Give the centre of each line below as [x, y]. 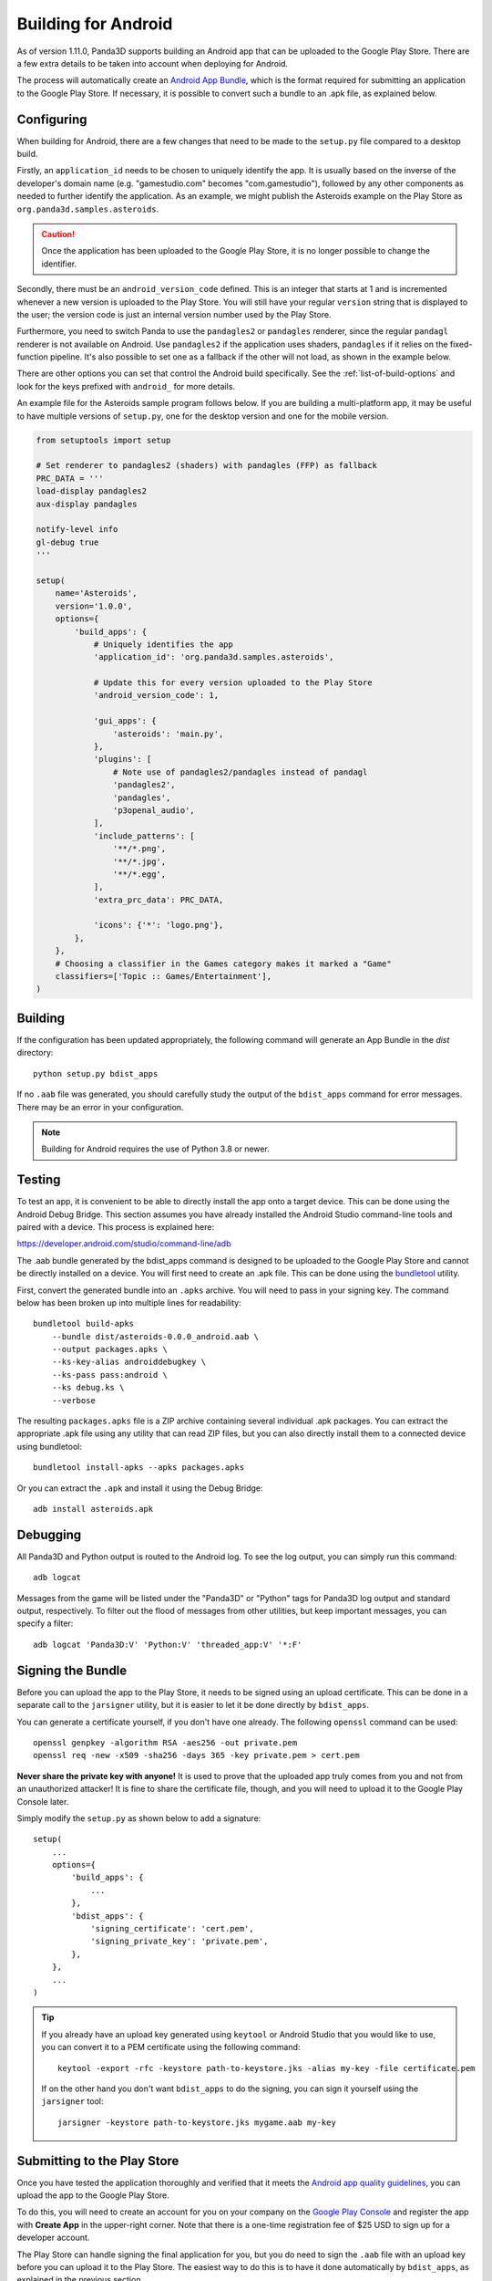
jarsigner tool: [72, 2101]
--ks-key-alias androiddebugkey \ [129, 1362]
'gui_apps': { [125, 721]
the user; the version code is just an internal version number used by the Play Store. [174, 314]
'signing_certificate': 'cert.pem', [172, 1929]
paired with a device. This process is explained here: [115, 1226]
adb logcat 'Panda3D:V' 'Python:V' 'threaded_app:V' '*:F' [168, 1644]
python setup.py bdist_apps [96, 1073]
